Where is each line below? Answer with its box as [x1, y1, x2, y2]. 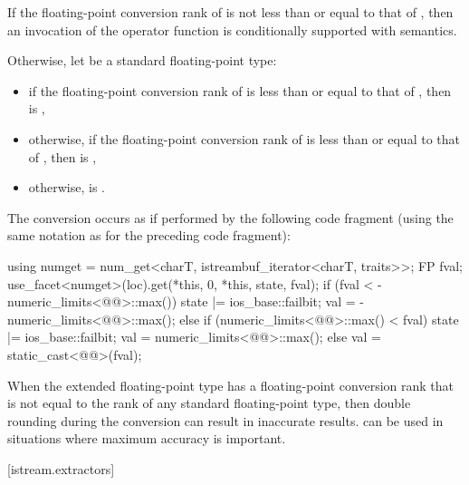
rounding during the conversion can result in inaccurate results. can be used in [7, 411, 444, 430]
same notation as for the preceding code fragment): [7, 226, 291, 245]
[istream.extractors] [7, 459, 115, 478]
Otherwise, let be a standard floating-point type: [7, 51, 277, 70]
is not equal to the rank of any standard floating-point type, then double [7, 393, 411, 412]
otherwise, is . [28, 178, 105, 197]
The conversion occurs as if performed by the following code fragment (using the [7, 208, 454, 227]
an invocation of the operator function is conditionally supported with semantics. [7, 20, 457, 39]
